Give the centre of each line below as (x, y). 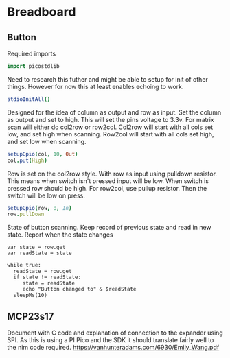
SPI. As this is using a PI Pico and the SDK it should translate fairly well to (111, 340)
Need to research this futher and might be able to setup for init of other (107, 79)
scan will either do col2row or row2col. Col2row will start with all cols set (110, 127)
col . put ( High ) (27, 160)
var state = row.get (37, 248)
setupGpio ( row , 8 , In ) (39, 208)
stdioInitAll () (29, 99)
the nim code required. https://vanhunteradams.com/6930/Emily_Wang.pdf (113, 348)
